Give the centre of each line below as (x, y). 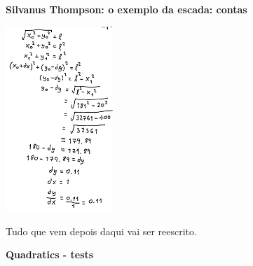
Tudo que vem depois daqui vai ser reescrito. (101, 231)
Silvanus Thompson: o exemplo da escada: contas (126, 9)
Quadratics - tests (50, 254)
